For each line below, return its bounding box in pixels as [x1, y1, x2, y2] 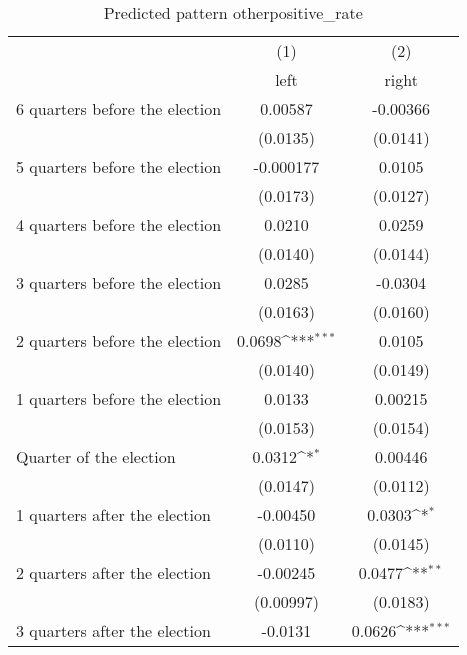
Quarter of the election [16, 445, 176, 468]
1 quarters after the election [16, 503, 211, 526]
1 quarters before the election [16, 387, 222, 410]
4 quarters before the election [16, 213, 222, 236]
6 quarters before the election [16, 97, 222, 120]
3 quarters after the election [16, 619, 211, 642]
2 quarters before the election [16, 329, 222, 352]
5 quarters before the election [16, 155, 222, 178]
